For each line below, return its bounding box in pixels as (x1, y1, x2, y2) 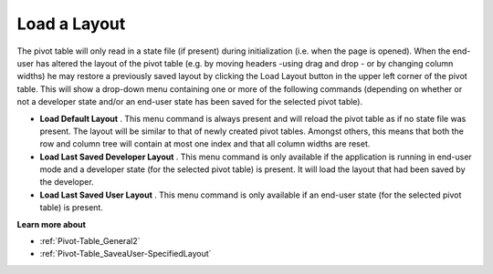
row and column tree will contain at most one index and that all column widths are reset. (39, 138, 371, 149)
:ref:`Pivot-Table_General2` (39, 236, 141, 247)
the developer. (39, 177, 95, 188)
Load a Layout (16, 14, 126, 34)
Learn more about (16, 218, 87, 229)
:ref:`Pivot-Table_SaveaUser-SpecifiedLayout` (39, 249, 212, 259)
